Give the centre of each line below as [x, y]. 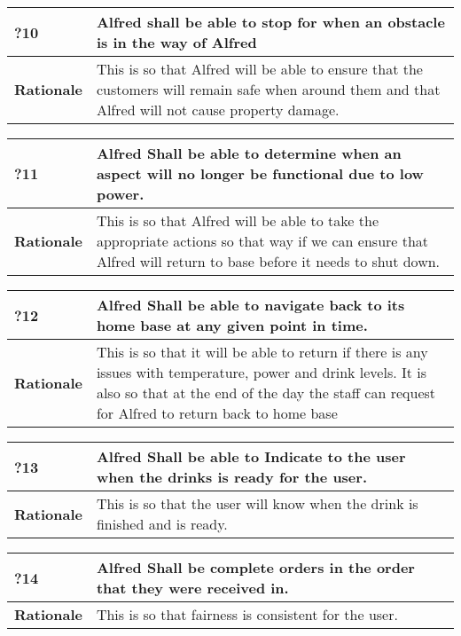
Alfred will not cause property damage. [218, 110]
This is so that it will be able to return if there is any [262, 352]
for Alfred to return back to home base [217, 413]
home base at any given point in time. [232, 325]
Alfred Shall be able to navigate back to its [250, 305]
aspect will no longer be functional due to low [260, 173]
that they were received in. [192, 588]
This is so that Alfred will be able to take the [237, 220]
